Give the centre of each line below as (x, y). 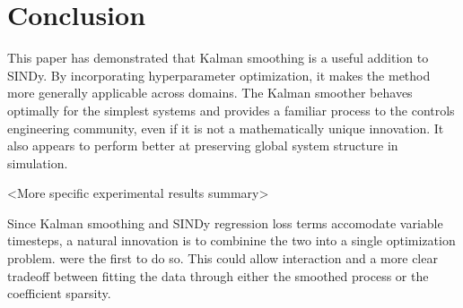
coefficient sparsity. (59, 293)
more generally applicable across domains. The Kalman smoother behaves (210, 93)
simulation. (38, 163)
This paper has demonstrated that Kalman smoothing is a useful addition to (218, 58)
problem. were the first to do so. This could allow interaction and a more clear (223, 258)
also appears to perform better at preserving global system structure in (203, 145)
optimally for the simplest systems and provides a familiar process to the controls (231, 110)
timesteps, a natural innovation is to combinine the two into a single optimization (231, 240)
